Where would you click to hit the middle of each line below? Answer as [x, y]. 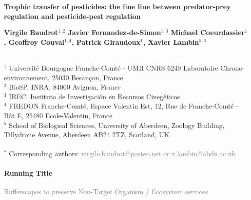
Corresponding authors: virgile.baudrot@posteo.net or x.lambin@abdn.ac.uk [122, 154]
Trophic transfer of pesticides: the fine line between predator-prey [117, 6]
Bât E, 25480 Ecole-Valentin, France [58, 115]
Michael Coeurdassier [208, 32]
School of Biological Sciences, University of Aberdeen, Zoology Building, [117, 125]
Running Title [28, 173]
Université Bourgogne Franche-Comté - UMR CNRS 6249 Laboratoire [114, 67]
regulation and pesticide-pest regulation [72, 16]
